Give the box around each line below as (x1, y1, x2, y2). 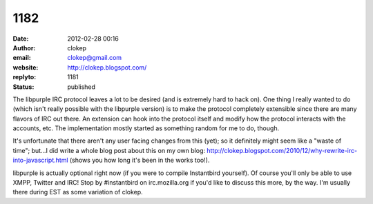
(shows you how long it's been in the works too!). (69, 156, 210, 165)
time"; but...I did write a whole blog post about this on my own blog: (12, 146, 205, 154)
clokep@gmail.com (67, 54, 122, 62)
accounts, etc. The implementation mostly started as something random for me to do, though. (12, 124, 280, 132)
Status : (12, 83, 35, 91)
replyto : (12, 73, 37, 81)
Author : (12, 43, 36, 52)
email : (12, 54, 31, 62)
